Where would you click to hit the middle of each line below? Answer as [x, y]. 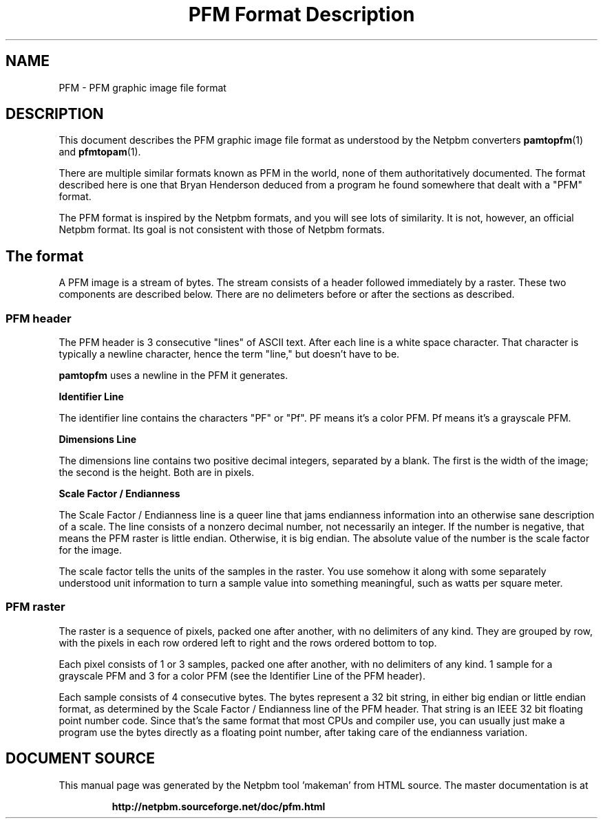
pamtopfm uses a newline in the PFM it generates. [173, 376]
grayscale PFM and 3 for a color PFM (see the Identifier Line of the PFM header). [242, 675]
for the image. [91, 550]
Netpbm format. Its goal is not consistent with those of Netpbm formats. [222, 230]
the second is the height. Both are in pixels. [157, 473]
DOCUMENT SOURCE [80, 759]
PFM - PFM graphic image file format [142, 87]
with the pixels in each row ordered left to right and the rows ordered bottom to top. [248, 642]
